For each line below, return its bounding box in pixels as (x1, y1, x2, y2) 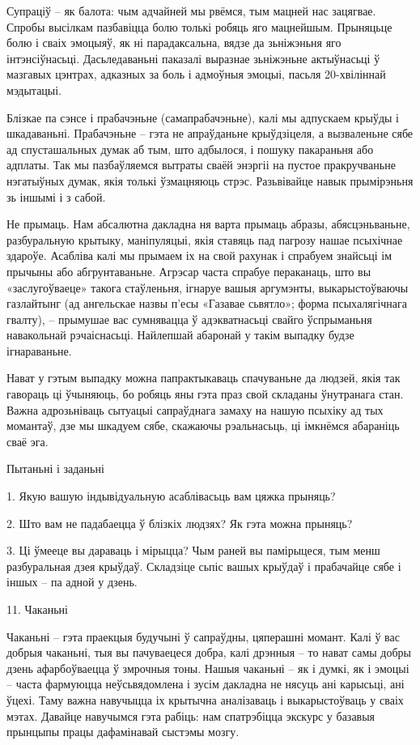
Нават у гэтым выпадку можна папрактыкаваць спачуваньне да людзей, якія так (6, 369, 401, 386)
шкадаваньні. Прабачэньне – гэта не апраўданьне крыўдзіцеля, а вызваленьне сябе (6, 125, 414, 142)
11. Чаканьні (6, 601, 68, 617)
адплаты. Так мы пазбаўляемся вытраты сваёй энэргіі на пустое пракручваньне (6, 156, 396, 173)
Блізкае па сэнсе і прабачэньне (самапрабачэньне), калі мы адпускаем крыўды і (6, 109, 399, 126)
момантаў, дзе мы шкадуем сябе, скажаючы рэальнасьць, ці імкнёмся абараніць (6, 417, 400, 434)
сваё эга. (6, 432, 49, 449)
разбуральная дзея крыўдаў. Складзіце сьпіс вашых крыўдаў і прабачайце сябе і (6, 557, 401, 574)
